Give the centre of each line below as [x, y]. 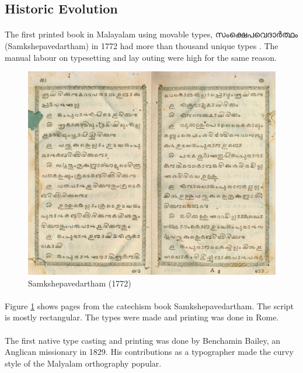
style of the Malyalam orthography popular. [83, 363]
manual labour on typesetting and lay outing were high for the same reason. [141, 57]
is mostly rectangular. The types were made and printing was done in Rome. [142, 317]
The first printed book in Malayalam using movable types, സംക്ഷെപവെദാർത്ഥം [151, 34]
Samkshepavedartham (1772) [80, 283]
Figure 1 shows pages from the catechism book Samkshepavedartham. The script [149, 305]
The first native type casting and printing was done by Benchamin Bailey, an [143, 340]
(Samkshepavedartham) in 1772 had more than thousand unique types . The [142, 45]
